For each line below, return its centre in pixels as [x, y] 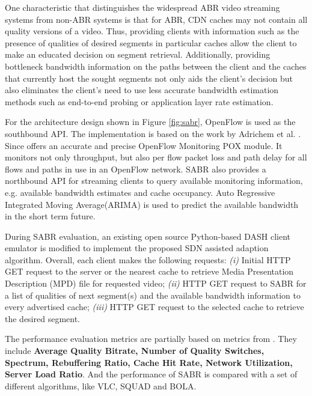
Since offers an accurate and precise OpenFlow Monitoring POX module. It [144, 145]
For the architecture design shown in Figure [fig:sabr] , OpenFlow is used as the [150, 122]
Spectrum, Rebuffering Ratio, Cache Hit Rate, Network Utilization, [149, 362]
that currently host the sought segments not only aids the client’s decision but [149, 78]
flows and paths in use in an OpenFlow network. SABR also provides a [136, 169]
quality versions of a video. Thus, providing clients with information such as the [152, 31]
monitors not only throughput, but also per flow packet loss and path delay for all [156, 157]
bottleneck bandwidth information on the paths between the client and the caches [156, 66]
